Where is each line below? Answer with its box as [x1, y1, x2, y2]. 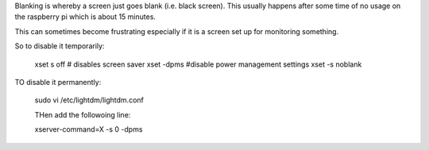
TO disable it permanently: [14, 77, 102, 87]
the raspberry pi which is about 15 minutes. [14, 12, 157, 21]
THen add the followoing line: [34, 110, 131, 119]
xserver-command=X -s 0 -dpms [34, 125, 143, 134]
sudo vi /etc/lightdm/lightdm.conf [34, 95, 145, 105]
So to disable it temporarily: [14, 41, 105, 51]
